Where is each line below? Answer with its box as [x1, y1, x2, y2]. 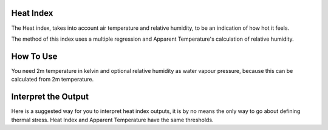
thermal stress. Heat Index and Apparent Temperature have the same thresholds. [11, 116, 214, 123]
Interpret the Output [11, 92, 89, 102]
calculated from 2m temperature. [11, 76, 94, 83]
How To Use [11, 51, 58, 61]
